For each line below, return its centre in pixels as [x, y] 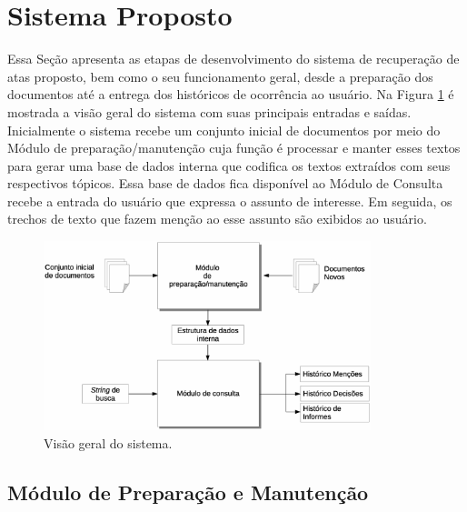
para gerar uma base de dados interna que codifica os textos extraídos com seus [229, 165]
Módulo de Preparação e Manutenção [188, 492]
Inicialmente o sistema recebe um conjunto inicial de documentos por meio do [224, 130]
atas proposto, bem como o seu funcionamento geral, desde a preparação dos [220, 76]
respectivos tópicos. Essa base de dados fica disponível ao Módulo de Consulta [225, 183]
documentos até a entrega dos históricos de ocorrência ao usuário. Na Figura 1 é [231, 94]
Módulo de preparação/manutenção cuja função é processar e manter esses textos [234, 148]
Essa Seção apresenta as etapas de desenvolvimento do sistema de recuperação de [233, 59]
